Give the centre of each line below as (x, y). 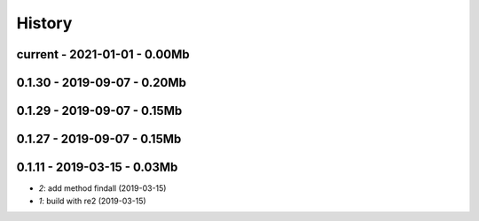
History (44, 23)
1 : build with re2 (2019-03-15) (92, 201)
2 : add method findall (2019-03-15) (102, 188)
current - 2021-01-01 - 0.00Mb (103, 54)
